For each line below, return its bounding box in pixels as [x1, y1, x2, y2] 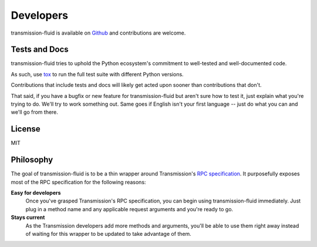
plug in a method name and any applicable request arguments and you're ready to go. [25, 205, 234, 212]
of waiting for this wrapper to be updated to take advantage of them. [25, 230, 192, 237]
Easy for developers [11, 190, 61, 196]
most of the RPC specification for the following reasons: [11, 178, 146, 185]
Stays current [11, 214, 45, 221]
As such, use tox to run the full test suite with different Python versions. [11, 70, 184, 77]
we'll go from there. [11, 109, 59, 116]
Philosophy [11, 155, 53, 165]
